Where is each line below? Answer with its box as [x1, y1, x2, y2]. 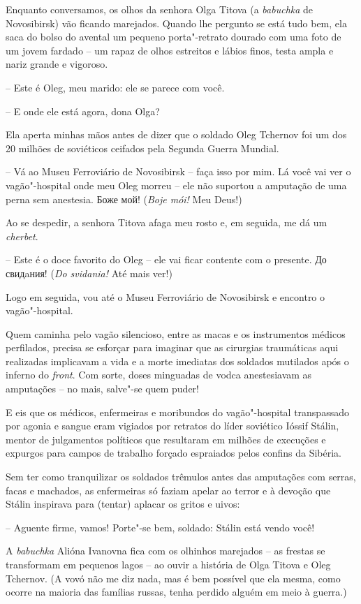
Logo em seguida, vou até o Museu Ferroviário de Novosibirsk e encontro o [6, 289, 325, 304]
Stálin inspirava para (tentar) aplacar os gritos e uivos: [6, 496, 240, 511]
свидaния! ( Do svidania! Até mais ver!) [6, 265, 172, 280]
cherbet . [6, 228, 38, 243]
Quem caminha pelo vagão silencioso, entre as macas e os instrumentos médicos [6, 326, 346, 341]
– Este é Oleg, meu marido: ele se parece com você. [6, 80, 225, 94]
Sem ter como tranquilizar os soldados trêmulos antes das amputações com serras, [6, 469, 356, 484]
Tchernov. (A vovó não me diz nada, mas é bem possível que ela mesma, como [6, 570, 341, 585]
